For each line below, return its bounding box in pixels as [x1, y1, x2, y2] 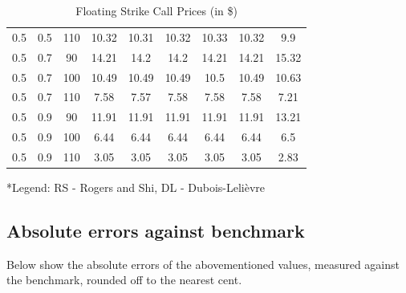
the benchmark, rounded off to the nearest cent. [6, 271, 242, 288]
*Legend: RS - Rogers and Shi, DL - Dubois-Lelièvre [6, 179, 266, 195]
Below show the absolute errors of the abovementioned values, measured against [6, 255, 400, 272]
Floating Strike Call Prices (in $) [75, 2, 238, 18]
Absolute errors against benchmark [6, 218, 305, 242]
